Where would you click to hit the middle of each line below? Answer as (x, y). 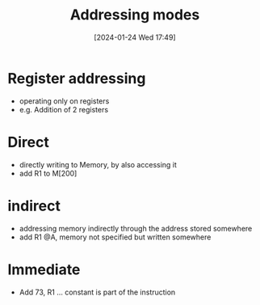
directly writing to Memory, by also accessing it (98, 164)
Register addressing (77, 78)
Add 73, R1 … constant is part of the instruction (97, 292)
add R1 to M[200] (48, 173)
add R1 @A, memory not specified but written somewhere (115, 237)
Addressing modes (135, 15)
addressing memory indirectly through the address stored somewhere (136, 228)
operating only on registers (64, 101)
